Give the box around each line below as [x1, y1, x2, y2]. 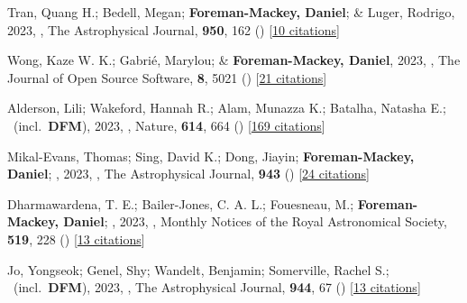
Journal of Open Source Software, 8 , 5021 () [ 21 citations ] [7, 68, 327, 87]
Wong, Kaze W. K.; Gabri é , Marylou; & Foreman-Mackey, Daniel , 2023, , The [7, 50, 461, 69]
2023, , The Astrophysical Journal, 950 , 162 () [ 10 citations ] [7, 20, 340, 39]
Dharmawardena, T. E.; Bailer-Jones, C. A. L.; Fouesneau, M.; [7, 194, 354, 213]
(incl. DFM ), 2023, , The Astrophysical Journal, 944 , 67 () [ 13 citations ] [13, 278, 421, 297]
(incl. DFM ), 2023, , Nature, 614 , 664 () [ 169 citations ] [13, 115, 325, 134]
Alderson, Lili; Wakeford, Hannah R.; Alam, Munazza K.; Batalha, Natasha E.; [7, 98, 446, 117]
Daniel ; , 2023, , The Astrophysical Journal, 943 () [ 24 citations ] [7, 164, 370, 183]
